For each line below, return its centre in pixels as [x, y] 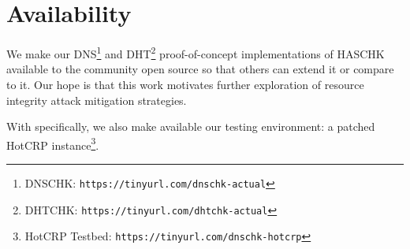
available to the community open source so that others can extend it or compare [200, 69]
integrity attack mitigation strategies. [97, 100]
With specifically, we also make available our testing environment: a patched [191, 126]
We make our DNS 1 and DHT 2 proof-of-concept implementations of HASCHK [196, 52]
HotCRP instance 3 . [53, 143]
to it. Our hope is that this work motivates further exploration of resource [185, 84]
